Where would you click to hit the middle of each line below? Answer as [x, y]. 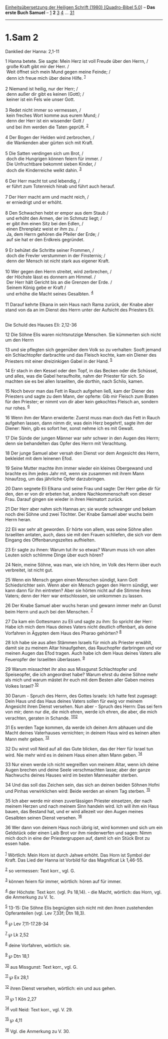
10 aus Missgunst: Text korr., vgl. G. [41, 966]
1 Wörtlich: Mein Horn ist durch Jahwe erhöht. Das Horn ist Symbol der [78, 854]
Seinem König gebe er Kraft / [36, 287]
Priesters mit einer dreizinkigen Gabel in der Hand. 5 [59, 361]
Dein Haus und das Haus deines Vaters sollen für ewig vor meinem [74, 701]
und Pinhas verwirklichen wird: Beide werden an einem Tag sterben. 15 [78, 791]
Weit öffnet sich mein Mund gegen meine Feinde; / [58, 72]
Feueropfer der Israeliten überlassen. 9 [45, 659]
